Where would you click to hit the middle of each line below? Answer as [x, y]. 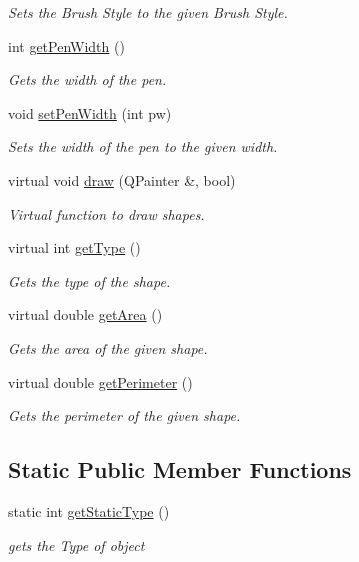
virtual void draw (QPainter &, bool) [122, 179]
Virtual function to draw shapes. [106, 213]
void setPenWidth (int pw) [90, 112]
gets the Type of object [76, 544]
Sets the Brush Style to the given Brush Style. [148, 12]
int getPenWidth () [66, 45]
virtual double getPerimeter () [100, 381]
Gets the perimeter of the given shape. [124, 415]
